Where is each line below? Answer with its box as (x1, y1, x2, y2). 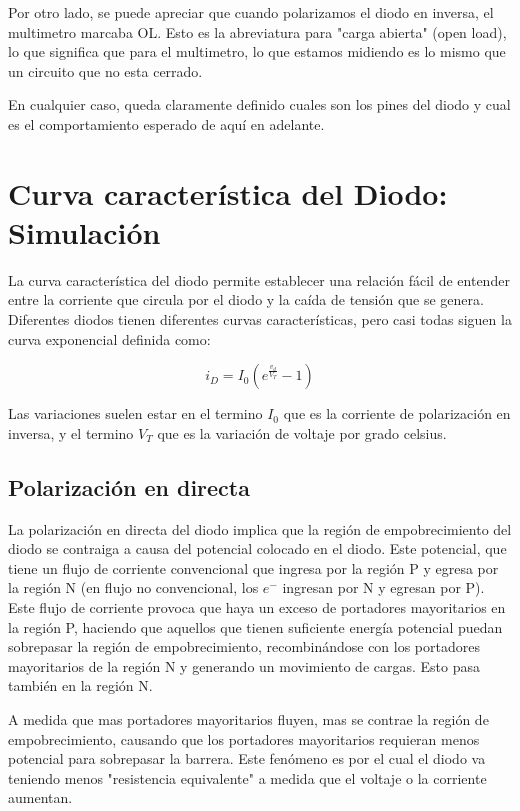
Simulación (8, 211, 161, 252)
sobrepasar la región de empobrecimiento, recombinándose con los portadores (8, 636, 480, 657)
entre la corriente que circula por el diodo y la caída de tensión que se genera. (8, 289, 484, 310)
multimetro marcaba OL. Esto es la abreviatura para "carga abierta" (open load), (8, 21, 507, 42)
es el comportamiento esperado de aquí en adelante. (8, 113, 325, 134)
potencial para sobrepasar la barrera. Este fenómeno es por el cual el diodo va (8, 748, 486, 769)
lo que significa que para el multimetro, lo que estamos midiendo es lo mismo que (8, 41, 506, 62)
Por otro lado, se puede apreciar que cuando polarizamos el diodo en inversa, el (8, 2, 494, 22)
